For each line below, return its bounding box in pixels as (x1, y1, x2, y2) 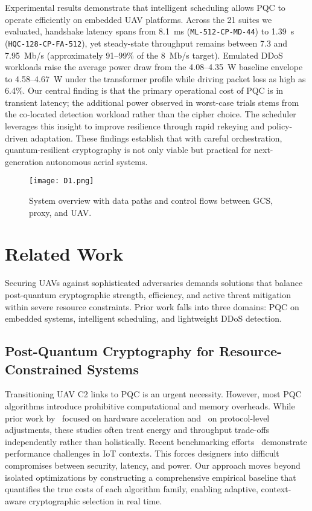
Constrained (5, 359, 83, 378)
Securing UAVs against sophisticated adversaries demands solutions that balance (5, 276, 303, 289)
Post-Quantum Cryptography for (5, 342, 215, 360)
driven (5, 131, 28, 144)
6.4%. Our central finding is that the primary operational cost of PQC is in (5, 84, 284, 97)
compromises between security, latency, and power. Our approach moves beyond (5, 458, 301, 471)
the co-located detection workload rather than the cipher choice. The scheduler (5, 108, 296, 120)
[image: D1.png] (29, 177, 94, 186)
